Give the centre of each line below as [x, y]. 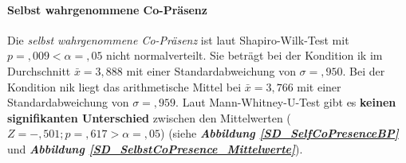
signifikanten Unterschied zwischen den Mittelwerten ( [149, 117]
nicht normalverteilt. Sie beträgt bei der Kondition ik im [244, 55]
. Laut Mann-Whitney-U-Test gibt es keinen [286, 102]
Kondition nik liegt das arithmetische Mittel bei [124, 86]
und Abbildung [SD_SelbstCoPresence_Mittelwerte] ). [155, 148]
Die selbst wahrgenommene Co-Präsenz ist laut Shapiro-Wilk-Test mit [178, 39]
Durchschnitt [39, 70]
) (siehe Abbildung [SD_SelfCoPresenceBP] [280, 133]
